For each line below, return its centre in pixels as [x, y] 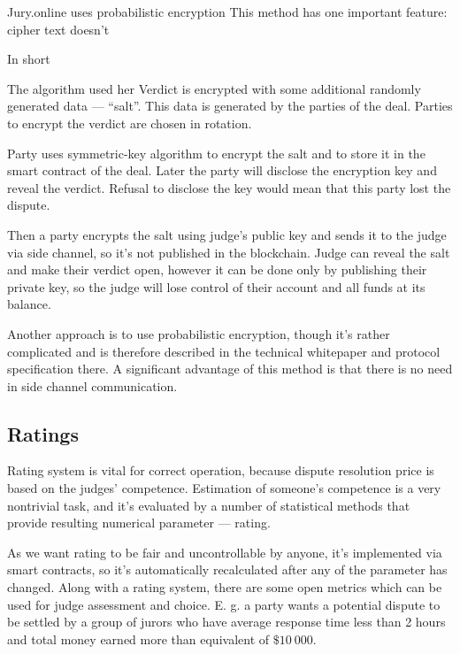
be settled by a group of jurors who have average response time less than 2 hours [226, 622]
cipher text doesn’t [58, 29]
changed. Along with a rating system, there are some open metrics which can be [225, 587]
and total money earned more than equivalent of [138, 639]
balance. [29, 304]
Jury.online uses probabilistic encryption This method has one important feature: [227, 12]
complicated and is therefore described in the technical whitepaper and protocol [224, 351]
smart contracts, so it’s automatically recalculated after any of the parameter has [227, 569]
